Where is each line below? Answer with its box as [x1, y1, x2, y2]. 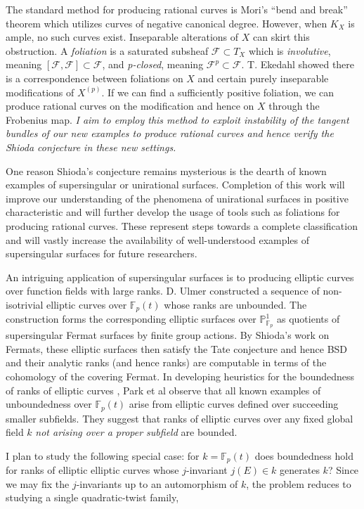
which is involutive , [248, 43, 331, 58]
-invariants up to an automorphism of [76, 476, 238, 491]
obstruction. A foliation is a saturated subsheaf [6, 43, 209, 58]
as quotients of [276, 311, 340, 326]
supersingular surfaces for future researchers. [6, 246, 197, 261]
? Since [327, 463, 359, 477]
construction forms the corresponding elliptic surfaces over [6, 311, 256, 326]
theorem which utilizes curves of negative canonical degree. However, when [6, 15, 327, 30]
